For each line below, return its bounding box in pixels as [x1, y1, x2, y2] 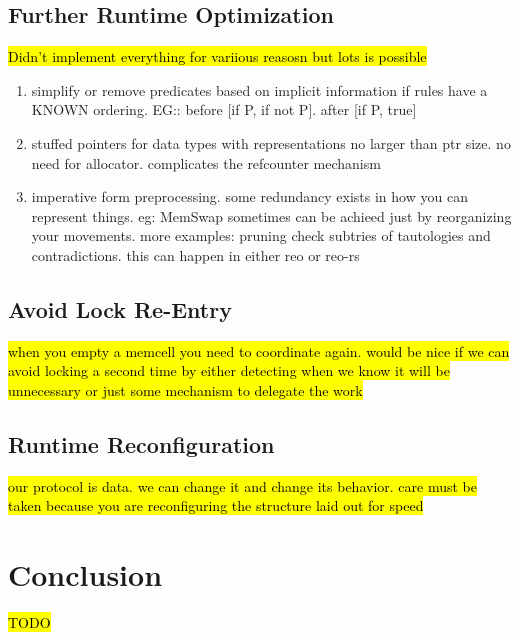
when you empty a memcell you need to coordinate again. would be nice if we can [8, 340, 510, 361]
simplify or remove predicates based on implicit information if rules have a [31, 79, 488, 100]
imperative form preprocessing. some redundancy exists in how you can [31, 186, 468, 207]
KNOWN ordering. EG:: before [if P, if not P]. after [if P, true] [31, 99, 417, 120]
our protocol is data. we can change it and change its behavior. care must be [8, 475, 477, 496]
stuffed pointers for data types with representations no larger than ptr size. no [31, 132, 511, 153]
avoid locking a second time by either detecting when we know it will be [8, 360, 450, 381]
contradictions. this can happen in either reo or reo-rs [31, 244, 360, 265]
